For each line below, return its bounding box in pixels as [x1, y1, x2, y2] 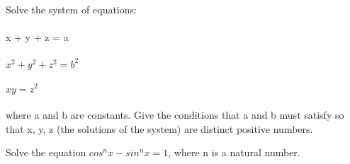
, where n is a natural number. [168, 145, 300, 160]
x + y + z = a [6, 30, 69, 45]
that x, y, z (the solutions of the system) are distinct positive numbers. [6, 121, 313, 136]
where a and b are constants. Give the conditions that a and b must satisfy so [6, 107, 344, 122]
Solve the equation [6, 145, 86, 160]
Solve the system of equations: [6, 2, 137, 16]
